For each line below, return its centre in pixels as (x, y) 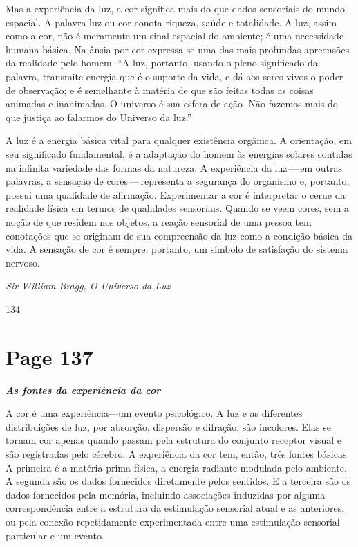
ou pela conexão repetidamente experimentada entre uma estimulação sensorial (173, 521)
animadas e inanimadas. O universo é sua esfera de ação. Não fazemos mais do (172, 104)
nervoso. (23, 262)
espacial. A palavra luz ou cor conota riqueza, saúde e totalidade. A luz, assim (171, 22)
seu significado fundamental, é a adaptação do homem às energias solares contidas (179, 153)
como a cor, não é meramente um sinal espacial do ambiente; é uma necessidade (175, 36)
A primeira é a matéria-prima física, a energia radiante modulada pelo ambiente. (176, 467)
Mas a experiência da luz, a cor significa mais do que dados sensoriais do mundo (176, 8)
